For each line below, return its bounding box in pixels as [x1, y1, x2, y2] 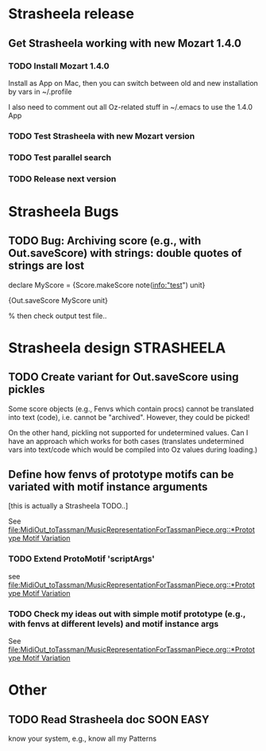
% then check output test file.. [8, 311, 107, 321]
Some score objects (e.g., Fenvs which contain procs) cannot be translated [8, 403, 254, 414]
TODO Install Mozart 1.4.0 [8, 60, 110, 72]
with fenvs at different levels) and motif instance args [8, 618, 219, 629]
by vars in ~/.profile [8, 87, 72, 96]
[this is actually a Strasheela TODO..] [8, 501, 129, 511]
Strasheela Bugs [8, 202, 119, 220]
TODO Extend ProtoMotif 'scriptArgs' [8, 554, 155, 565]
